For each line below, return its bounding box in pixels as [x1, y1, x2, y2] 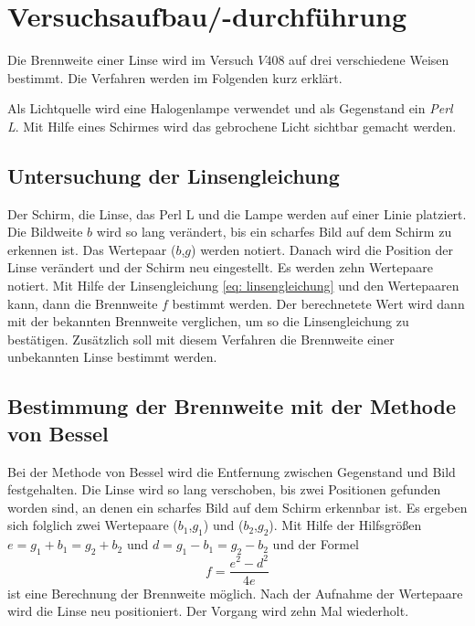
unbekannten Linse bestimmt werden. [7, 347, 217, 366]
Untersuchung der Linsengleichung [7, 161, 340, 189]
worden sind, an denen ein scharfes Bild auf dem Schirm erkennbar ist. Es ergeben [7, 497, 468, 516]
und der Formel [272, 535, 360, 554]
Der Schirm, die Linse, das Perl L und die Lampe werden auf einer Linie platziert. [7, 204, 467, 223]
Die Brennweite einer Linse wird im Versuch [7, 50, 254, 69]
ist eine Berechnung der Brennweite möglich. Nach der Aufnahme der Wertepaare [7, 583, 463, 602]
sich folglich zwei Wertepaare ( [7, 515, 178, 535]
